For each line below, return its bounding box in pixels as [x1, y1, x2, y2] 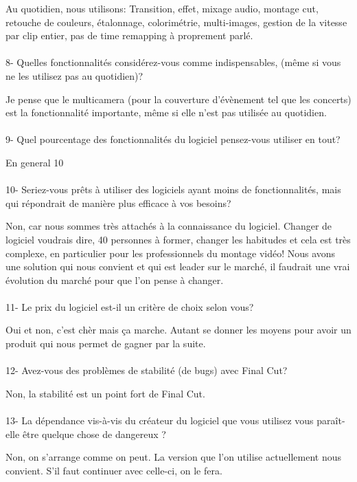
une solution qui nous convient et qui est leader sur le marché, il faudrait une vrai [5, 259, 350, 274]
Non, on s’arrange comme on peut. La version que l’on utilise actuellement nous [5, 450, 342, 464]
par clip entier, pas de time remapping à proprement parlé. [5, 28, 253, 43]
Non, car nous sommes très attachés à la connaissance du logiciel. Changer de [5, 219, 332, 233]
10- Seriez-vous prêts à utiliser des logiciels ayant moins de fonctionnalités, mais [5, 182, 341, 197]
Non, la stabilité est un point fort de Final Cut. [5, 386, 205, 400]
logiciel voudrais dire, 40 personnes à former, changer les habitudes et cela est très [5, 232, 351, 246]
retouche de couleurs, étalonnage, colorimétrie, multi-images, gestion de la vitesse [5, 14, 347, 29]
